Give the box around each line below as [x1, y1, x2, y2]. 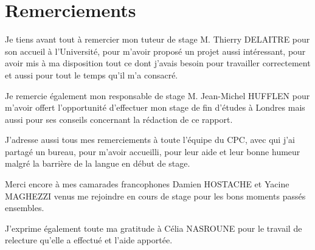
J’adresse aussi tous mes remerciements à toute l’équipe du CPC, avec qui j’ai [5, 133, 295, 146]
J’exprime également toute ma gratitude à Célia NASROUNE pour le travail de [5, 221, 302, 234]
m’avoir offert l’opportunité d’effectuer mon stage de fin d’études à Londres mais [5, 101, 305, 114]
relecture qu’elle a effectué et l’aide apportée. [5, 234, 173, 246]
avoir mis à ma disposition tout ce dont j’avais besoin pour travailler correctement [5, 57, 311, 69]
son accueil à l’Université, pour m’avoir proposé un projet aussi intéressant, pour [5, 44, 306, 57]
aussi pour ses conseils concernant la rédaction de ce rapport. [5, 113, 233, 125]
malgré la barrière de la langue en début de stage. [5, 157, 190, 170]
